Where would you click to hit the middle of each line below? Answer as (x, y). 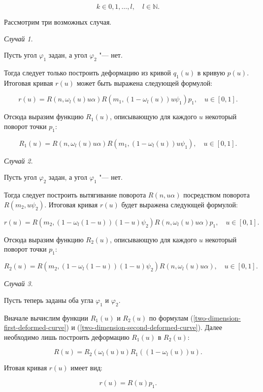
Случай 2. (18, 160)
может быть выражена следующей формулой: (145, 82)
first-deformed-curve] (35, 327)
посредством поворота (216, 195)
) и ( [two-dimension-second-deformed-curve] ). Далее (144, 327)
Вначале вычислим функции (46, 317)
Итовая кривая (26, 368)
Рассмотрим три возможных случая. (58, 22)
